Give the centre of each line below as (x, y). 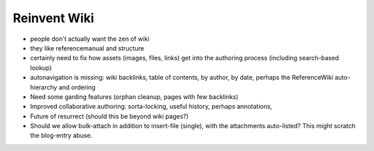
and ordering (77, 87)
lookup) (41, 68)
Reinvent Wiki (54, 18)
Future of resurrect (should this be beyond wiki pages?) (109, 116)
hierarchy (44, 87)
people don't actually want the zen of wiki (90, 39)
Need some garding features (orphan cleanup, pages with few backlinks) (134, 96)
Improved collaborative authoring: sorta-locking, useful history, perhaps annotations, (151, 107)
